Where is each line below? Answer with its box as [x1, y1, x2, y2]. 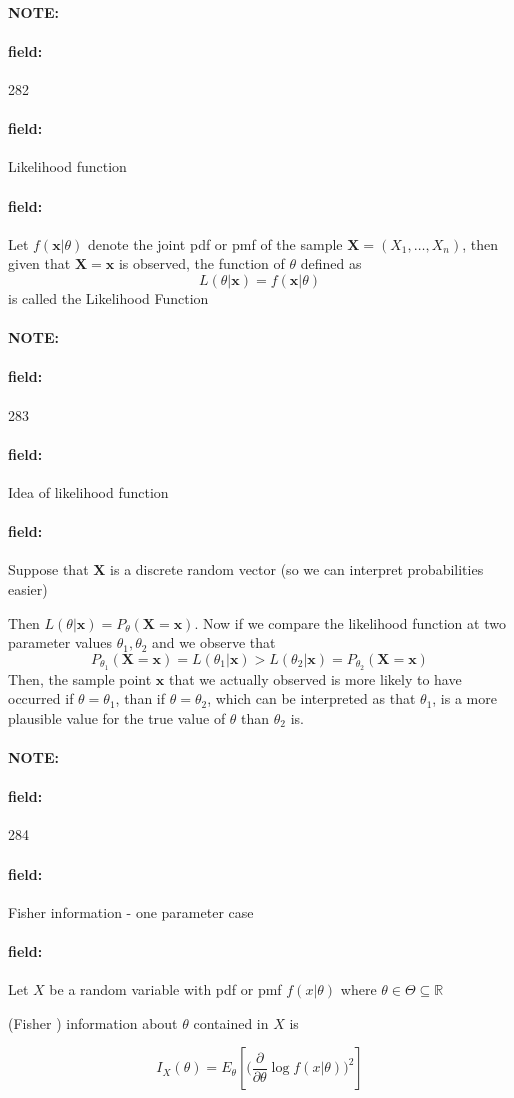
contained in [193, 1012, 269, 1033]
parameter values [8, 632, 112, 653]
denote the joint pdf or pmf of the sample [88, 233, 343, 254]
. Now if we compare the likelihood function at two [194, 612, 506, 633]
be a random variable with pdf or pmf [49, 979, 282, 1000]
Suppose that [8, 559, 89, 580]
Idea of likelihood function [8, 481, 169, 502]
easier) [8, 578, 48, 599]
